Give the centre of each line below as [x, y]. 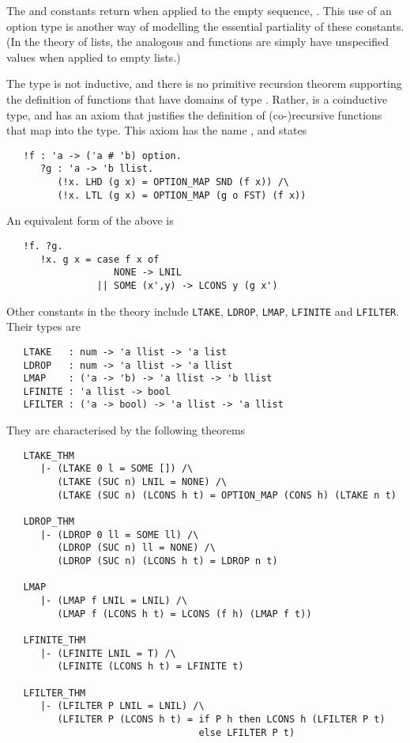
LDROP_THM [49, 521]
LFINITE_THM [55, 640]
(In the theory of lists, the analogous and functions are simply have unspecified [197, 42]
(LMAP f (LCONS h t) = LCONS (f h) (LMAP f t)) [184, 614]
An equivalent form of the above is [90, 220]
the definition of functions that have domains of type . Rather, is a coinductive [197, 99]
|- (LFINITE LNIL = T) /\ [108, 653]
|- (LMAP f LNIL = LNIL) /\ [114, 600]
